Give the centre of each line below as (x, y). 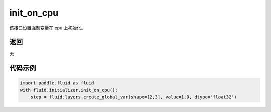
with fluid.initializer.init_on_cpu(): (69, 90)
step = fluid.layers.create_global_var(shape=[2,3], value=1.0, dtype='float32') (133, 97)
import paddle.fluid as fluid (57, 83)
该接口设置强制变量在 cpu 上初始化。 (47, 28)
